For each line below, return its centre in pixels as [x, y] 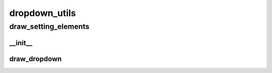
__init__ [21, 43]
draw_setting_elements [49, 26]
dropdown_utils [43, 13]
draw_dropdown [36, 59]
